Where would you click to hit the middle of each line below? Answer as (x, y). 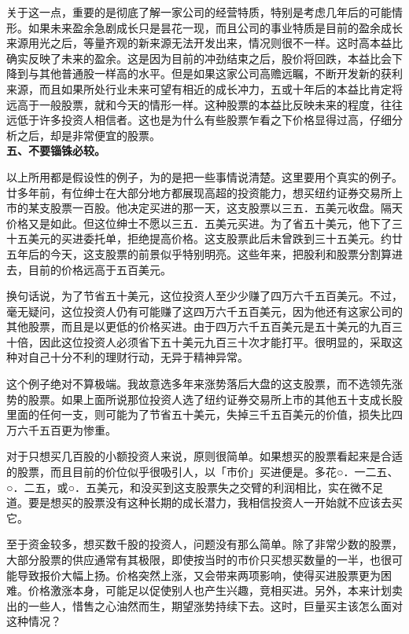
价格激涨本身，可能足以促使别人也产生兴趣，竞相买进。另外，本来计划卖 (215, 590)
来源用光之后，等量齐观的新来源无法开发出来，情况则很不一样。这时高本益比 (204, 43)
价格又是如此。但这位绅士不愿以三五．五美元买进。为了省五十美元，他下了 (199, 223)
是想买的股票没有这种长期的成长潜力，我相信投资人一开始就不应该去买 (221, 502)
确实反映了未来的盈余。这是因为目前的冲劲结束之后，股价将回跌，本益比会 (199, 58)
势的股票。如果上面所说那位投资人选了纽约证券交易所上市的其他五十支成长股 (204, 399)
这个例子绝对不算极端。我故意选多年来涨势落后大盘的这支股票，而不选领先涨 (204, 384)
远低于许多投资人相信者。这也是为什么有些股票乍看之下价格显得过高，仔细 (199, 120)
